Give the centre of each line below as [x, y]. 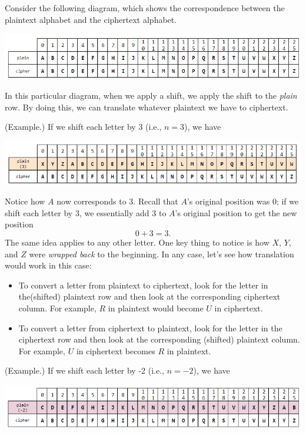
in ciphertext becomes [116, 350]
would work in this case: [48, 265]
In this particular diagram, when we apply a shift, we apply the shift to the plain [151, 95]
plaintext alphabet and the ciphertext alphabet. [91, 19]
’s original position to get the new [236, 212]
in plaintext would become [156, 308]
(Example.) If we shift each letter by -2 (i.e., [84, 370]
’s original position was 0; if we [243, 201]
